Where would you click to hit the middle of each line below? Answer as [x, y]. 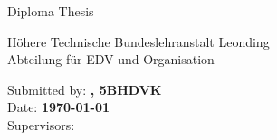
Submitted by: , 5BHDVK [85, 89]
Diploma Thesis [51, 11]
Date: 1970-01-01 [59, 107]
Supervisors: [41, 124]
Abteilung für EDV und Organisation [111, 59]
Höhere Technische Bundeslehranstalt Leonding [138, 41]
